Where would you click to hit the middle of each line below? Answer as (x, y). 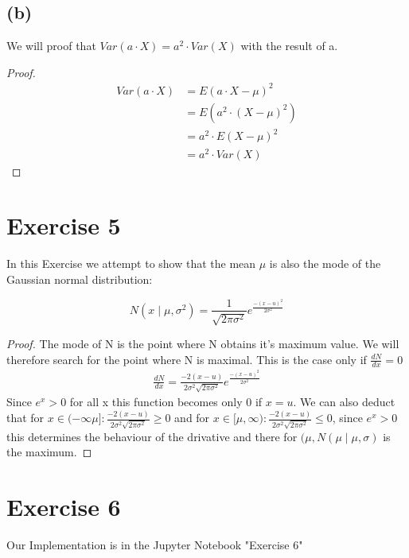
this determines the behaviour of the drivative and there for (152, 436)
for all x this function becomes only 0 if (166, 402)
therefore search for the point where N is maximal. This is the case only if (187, 359)
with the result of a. (289, 46)
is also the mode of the (325, 263)
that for (25, 418)
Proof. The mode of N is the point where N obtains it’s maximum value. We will (203, 343)
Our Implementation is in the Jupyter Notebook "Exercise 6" (155, 545)
